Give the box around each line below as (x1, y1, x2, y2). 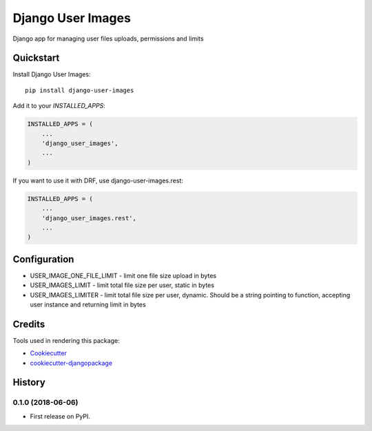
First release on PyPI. (30, 412, 91, 420)
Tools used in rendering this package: (12, 336, 120, 344)
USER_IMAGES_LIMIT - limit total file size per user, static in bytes (30, 281, 215, 289)
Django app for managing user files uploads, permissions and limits (12, 34, 204, 43)
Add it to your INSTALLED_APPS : (12, 102, 106, 110)
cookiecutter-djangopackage (30, 359, 113, 367)
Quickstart (12, 52, 60, 64)
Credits (12, 318, 45, 330)
